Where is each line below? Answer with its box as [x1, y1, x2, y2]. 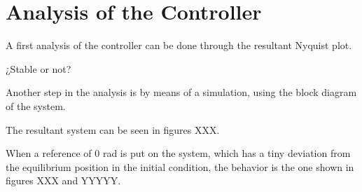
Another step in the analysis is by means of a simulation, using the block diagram [6, 85, 357, 100]
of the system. [6, 98, 66, 113]
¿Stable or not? [6, 61, 71, 76]
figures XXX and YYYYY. [6, 173, 121, 188]
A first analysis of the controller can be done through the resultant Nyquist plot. [6, 38, 352, 53]
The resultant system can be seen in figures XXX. [6, 122, 220, 137]
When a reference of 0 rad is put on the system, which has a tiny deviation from [6, 146, 351, 160]
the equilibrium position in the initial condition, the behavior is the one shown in [6, 159, 354, 174]
